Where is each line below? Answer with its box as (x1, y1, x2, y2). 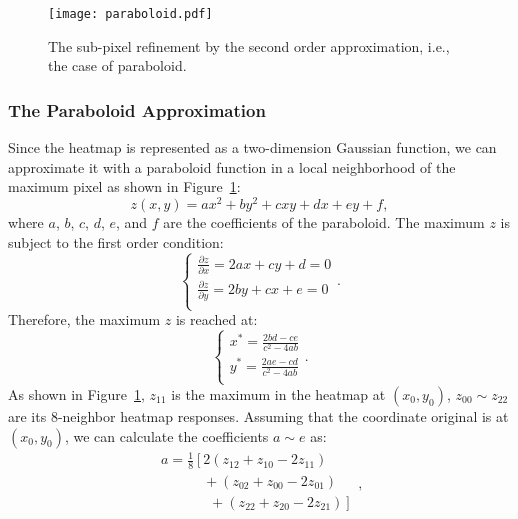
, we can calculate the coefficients (64, 425, 269, 446)
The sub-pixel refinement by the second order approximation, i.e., (48, 35, 450, 56)
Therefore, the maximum (8, 309, 161, 330)
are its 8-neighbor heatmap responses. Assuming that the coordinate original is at (8, 405, 509, 426)
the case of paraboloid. (48, 55, 187, 76)
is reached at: (175, 309, 258, 330)
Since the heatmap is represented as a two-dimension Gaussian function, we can (8, 137, 497, 158)
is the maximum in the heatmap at (171, 383, 386, 404)
